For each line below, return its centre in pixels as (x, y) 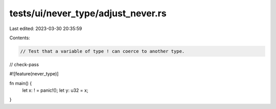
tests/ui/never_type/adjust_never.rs (88, 13)
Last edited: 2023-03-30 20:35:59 (46, 29)
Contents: (20, 38)
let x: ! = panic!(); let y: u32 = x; (55, 90)
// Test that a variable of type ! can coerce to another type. (102, 51)
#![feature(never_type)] (34, 74)
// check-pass (24, 64)
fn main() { (21, 83)
